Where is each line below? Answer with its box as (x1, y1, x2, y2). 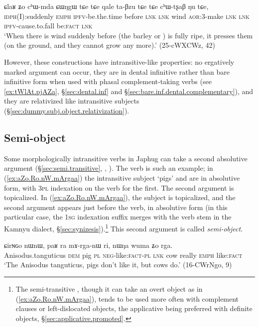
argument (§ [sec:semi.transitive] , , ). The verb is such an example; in (4, 163, 213, 173)
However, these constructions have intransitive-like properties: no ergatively (4, 56, 235, 67)
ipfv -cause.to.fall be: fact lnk (4, 20, 93, 31)
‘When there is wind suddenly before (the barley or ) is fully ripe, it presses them (4, 30, 253, 40)
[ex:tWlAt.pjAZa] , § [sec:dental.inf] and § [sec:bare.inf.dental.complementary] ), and (4, 86, 254, 96)
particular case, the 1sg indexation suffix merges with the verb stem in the (4, 212, 232, 222)
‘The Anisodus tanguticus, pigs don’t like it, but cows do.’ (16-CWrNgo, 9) (4, 259, 232, 270)
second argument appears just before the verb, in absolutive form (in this (4, 202, 228, 212)
